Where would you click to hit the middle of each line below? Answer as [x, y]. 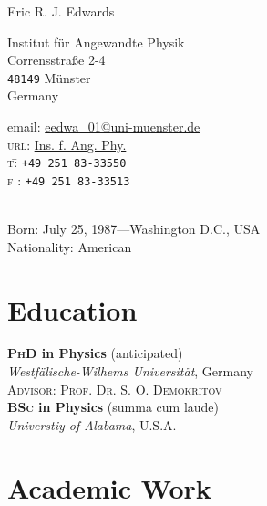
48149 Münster [49, 77]
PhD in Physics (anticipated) [95, 353]
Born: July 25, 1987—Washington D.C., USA [134, 229]
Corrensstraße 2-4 [56, 60]
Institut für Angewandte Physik [96, 42]
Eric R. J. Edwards [61, 11]
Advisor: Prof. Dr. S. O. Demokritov [115, 389]
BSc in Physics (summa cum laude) [113, 407]
